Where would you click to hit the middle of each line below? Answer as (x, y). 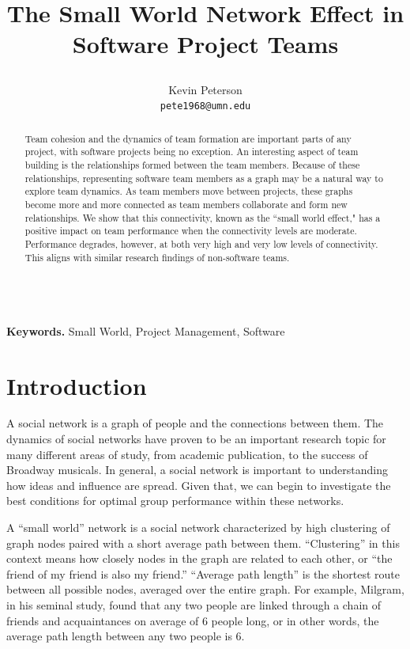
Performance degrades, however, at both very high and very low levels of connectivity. (201, 243)
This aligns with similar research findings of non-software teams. (157, 257)
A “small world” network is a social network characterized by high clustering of (198, 528)
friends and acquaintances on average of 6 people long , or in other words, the (193, 620)
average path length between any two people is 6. (126, 636)
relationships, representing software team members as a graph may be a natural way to (204, 178)
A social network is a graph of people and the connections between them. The (195, 423)
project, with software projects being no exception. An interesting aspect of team (192, 152)
